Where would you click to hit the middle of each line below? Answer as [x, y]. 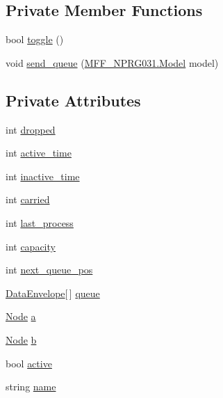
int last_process [40, 222]
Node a [21, 316]
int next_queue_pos [49, 270]
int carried [28, 199]
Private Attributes [73, 100]
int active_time [39, 153]
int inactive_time [43, 176]
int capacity [31, 246]
